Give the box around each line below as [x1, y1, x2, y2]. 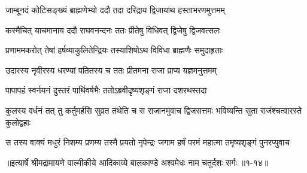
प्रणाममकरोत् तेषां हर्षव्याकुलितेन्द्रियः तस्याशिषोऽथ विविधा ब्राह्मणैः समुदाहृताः [5, 44, 223, 56]
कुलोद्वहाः [5, 116, 31, 128]
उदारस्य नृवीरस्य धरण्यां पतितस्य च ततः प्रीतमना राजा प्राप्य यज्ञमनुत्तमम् [5, 63, 217, 76]
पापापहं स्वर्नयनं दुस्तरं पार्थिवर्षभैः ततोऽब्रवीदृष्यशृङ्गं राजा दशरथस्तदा [5, 84, 207, 96]
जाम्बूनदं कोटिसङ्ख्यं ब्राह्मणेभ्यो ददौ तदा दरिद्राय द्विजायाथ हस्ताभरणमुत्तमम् [5, 4, 225, 16]
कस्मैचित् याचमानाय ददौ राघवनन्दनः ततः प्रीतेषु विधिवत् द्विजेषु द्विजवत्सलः [5, 23, 221, 36]
